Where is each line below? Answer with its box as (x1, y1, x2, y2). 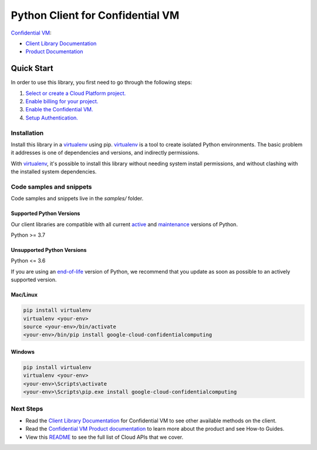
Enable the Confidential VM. (25, 106, 93, 113)
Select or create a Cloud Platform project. (25, 90, 126, 97)
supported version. (11, 276, 57, 284)
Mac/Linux (11, 291, 38, 298)
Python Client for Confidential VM (11, 9, 180, 22)
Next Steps (11, 405, 43, 413)
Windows (11, 348, 35, 355)
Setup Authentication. (25, 114, 79, 121)
